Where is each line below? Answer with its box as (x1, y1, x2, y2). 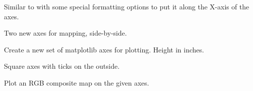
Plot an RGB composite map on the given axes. (4, 77, 149, 88)
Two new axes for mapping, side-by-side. (4, 28, 127, 38)
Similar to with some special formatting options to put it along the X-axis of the (4, 1, 249, 11)
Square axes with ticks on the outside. (4, 61, 120, 71)
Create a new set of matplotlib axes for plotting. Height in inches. (4, 44, 204, 54)
